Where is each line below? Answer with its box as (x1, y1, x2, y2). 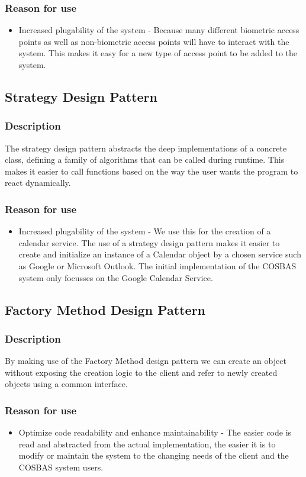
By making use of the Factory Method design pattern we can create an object (5, 354, 286, 367)
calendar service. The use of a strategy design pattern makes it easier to (18, 236, 280, 249)
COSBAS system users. (18, 460, 104, 473)
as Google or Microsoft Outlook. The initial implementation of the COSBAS (18, 259, 297, 272)
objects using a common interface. (5, 378, 128, 390)
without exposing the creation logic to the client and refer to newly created (5, 366, 278, 378)
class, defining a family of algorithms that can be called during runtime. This (5, 153, 285, 166)
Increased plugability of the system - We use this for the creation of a (18, 225, 271, 237)
